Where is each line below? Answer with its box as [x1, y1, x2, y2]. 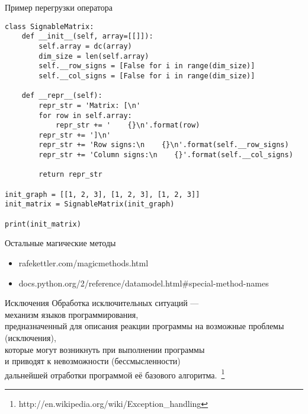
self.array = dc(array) [38, 42, 132, 50]
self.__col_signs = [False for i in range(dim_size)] [38, 71, 255, 80]
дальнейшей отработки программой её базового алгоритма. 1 [5, 367, 225, 381]
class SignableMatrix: [5, 22, 94, 31]
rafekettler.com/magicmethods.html [18, 256, 149, 269]
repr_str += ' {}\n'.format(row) [55, 121, 200, 130]
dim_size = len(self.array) [38, 52, 149, 60]
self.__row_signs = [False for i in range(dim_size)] [38, 62, 255, 71]
